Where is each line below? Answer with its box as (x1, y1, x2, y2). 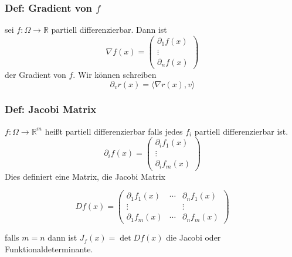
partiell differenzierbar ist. (194, 125, 288, 137)
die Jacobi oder (166, 231, 221, 244)
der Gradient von (5, 68, 66, 80)
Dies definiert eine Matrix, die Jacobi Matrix (5, 170, 165, 182)
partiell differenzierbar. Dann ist (51, 23, 167, 36)
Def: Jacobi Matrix (5, 102, 97, 116)
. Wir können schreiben (73, 68, 157, 80)
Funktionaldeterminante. (5, 242, 93, 255)
